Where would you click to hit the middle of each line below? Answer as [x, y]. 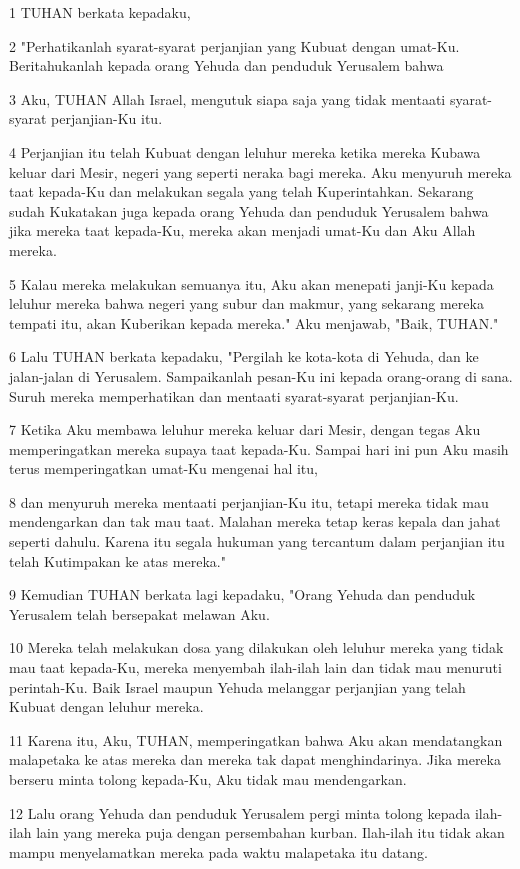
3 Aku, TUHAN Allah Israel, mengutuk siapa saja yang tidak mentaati [227, 98]
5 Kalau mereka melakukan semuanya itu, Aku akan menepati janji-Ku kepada [251, 283]
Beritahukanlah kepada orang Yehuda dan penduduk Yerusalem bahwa [226, 65]
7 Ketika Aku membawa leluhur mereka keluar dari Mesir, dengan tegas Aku [245, 429]
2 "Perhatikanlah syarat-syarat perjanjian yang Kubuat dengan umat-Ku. [234, 45]
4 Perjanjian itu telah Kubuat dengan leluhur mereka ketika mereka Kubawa [245, 151]
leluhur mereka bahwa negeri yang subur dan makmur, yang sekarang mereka [246, 303]
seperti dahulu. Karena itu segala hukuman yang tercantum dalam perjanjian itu [257, 541]
